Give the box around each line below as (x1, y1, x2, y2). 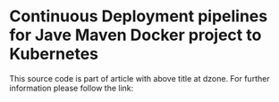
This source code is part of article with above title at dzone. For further (9, 73, 270, 83)
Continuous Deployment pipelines (9, 6, 268, 27)
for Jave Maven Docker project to (9, 25, 262, 45)
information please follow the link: (9, 82, 134, 93)
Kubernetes (9, 44, 99, 64)
